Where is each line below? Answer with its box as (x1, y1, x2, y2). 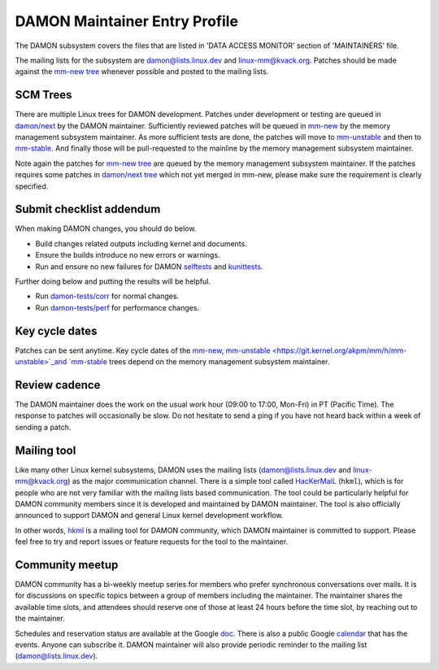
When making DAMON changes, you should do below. (15, 224, 197, 233)
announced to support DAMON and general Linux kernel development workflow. (15, 511, 284, 520)
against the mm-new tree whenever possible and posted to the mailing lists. (15, 67, 269, 76)
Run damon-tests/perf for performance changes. (35, 302, 199, 312)
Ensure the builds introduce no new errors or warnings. (35, 250, 220, 260)
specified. (15, 181, 49, 191)
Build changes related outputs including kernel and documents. (35, 238, 247, 248)
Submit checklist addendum (15, 202, 161, 216)
